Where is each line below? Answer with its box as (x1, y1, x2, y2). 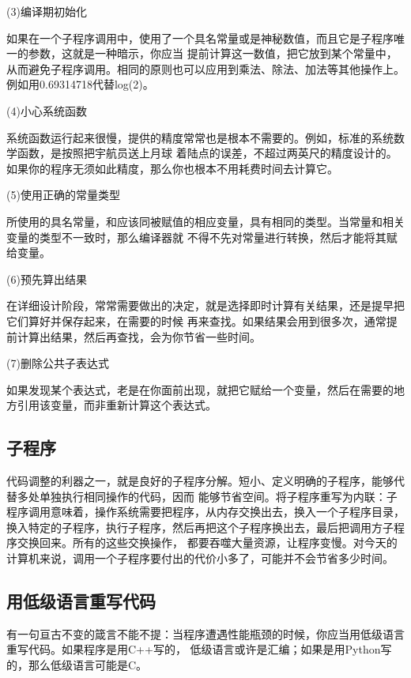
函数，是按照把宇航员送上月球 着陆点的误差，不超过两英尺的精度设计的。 (17, 145, 398, 161)
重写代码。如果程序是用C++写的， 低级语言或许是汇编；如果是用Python (6, 641, 381, 657)
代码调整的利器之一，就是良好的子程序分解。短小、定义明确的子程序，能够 (6, 473, 394, 489)
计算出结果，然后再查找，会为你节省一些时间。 (17, 328, 261, 345)
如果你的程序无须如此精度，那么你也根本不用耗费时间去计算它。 (6, 160, 338, 176)
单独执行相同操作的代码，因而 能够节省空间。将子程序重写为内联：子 (39, 488, 398, 504)
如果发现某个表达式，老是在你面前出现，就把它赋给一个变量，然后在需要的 (6, 381, 394, 397)
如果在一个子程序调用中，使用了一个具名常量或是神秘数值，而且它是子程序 (6, 29, 394, 46)
